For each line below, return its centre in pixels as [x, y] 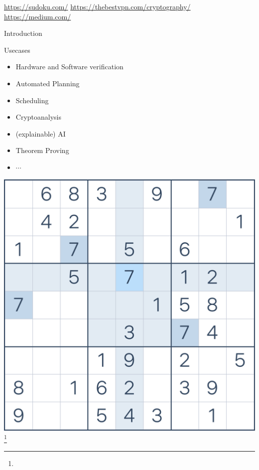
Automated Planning [48, 83]
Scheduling [32, 100]
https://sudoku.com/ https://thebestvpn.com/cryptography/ [97, 6]
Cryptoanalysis [39, 117]
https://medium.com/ [38, 16]
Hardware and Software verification [69, 67]
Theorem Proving [42, 150]
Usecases [17, 50]
